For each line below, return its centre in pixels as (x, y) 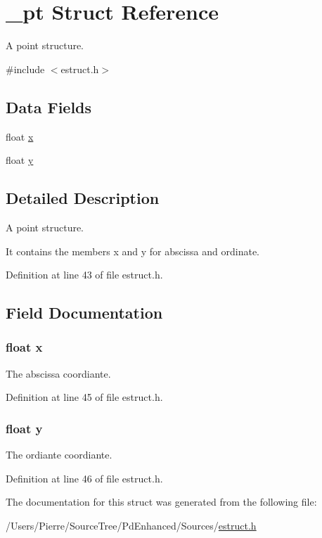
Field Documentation (84, 313)
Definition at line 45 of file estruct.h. (84, 397)
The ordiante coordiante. (59, 455)
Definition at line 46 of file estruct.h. (84, 478)
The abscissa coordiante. (58, 373)
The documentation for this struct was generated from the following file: (161, 502)
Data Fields (49, 107)
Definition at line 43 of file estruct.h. (84, 275)
